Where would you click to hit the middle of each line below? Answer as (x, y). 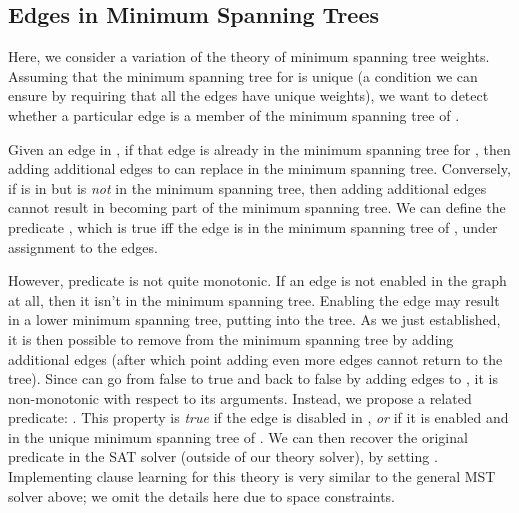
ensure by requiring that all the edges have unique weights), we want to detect (248, 95)
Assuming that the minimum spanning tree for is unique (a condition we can (243, 75)
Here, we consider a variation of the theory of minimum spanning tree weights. (249, 56)
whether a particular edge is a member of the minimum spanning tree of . (234, 114)
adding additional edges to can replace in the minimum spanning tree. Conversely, (259, 168)
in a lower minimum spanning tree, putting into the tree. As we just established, (254, 319)
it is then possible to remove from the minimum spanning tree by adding (231, 338)
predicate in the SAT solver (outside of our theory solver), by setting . (223, 456)
